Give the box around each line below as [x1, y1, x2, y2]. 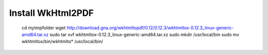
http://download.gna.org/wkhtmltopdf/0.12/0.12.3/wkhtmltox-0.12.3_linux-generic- [67, 25, 234, 31]
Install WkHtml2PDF [9, 7, 94, 18]
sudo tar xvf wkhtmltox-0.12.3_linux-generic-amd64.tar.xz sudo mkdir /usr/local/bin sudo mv [50, 31, 239, 37]
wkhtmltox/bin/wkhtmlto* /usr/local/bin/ [21, 39, 104, 45]
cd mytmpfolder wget [21, 25, 66, 31]
